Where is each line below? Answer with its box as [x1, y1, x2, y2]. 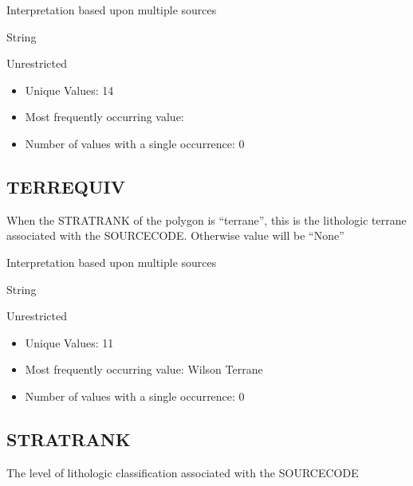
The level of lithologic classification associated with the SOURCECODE [6, 464, 359, 480]
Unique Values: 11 [25, 334, 114, 351]
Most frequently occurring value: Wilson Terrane [25, 361, 263, 378]
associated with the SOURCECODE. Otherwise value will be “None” [6, 227, 344, 244]
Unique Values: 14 [25, 81, 114, 98]
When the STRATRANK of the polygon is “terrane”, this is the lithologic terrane [6, 211, 407, 228]
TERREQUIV [6, 174, 125, 198]
